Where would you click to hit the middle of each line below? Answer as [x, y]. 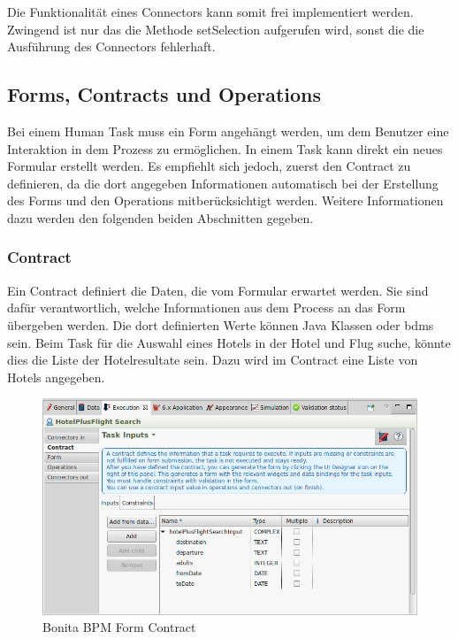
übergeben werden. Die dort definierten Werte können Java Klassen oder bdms [221, 324]
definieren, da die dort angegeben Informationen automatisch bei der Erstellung [223, 183]
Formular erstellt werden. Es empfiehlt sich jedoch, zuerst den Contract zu [209, 166]
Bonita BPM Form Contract [119, 627]
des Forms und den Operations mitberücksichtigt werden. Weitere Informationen [225, 200]
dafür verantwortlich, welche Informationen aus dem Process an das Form [206, 308]
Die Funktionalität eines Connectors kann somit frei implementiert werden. [210, 12]
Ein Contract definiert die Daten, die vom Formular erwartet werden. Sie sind [218, 290]
